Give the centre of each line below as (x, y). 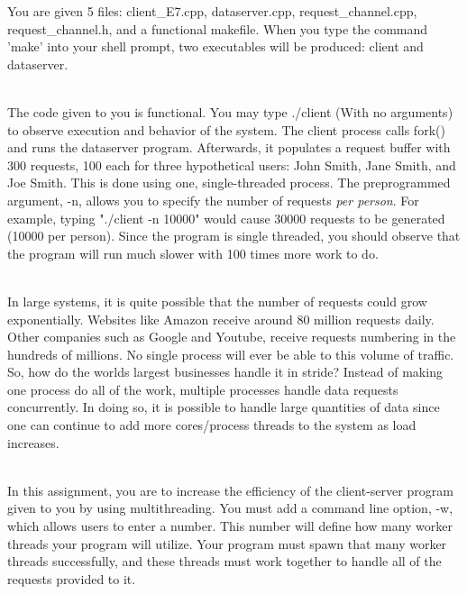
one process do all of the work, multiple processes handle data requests (203, 389)
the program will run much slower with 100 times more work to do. (193, 253)
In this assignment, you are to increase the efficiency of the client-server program (230, 490)
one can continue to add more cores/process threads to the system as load (212, 425)
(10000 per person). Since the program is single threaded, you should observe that (234, 236)
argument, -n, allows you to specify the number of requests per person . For (213, 200)
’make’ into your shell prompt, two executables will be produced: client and (215, 46)
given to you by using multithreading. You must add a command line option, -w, (230, 508)
